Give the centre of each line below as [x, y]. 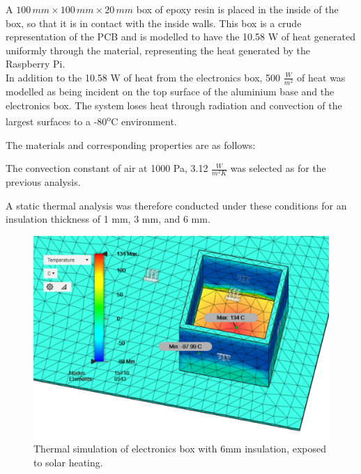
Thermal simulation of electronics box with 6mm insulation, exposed [180, 449]
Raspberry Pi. [36, 64]
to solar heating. [68, 462]
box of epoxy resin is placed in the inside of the [237, 9]
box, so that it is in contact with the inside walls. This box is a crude [154, 23]
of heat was [321, 77]
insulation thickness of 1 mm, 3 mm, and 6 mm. [108, 219]
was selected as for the [278, 168]
